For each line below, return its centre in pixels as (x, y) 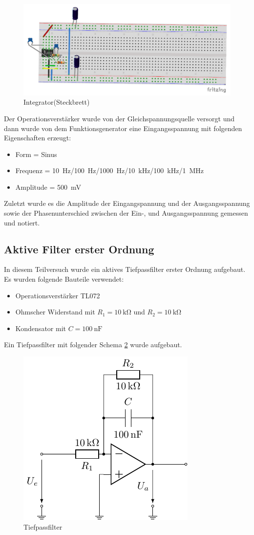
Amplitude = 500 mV (48, 187)
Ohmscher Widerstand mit (55, 312)
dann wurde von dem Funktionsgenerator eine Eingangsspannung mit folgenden (123, 128)
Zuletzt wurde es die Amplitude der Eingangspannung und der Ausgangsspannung (127, 203)
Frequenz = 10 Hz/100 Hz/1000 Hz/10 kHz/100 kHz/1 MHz (110, 170)
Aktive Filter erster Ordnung (79, 249)
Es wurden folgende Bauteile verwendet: (64, 279)
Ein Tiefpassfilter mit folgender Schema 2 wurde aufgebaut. (93, 345)
